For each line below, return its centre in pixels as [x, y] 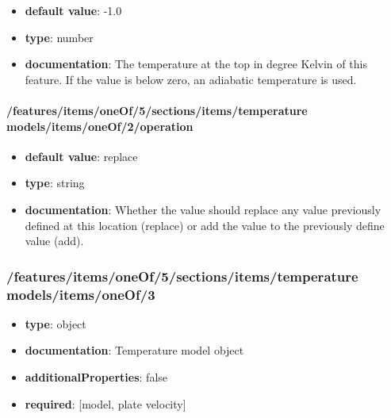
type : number [59, 37]
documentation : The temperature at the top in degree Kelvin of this [196, 64]
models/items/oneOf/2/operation [100, 126]
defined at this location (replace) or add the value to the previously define [205, 225]
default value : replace [81, 156]
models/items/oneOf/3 [81, 294]
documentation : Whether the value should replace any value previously [203, 209]
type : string [55, 183]
